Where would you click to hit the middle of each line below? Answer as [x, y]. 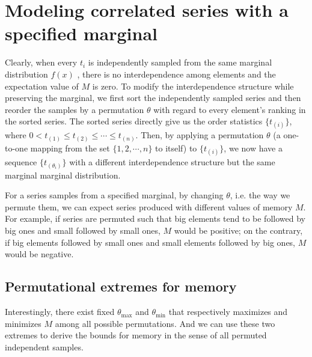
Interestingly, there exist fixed [60, 312]
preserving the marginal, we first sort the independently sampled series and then [153, 98]
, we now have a [253, 148]
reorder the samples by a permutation [75, 109]
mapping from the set [70, 148]
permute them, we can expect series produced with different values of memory [149, 206]
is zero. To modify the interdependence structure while [193, 86]
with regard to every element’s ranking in [230, 109]
